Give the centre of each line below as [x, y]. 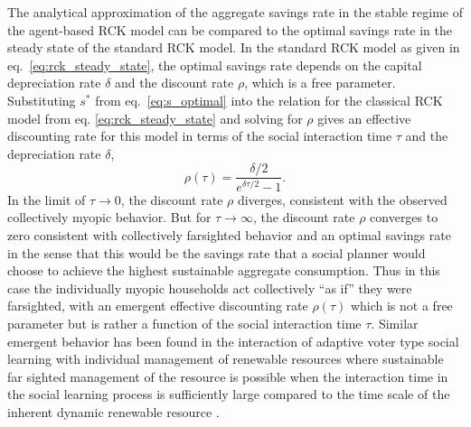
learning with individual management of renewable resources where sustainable [226, 359]
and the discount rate [174, 83]
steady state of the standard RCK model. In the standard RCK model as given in [234, 47]
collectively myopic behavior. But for [109, 217]
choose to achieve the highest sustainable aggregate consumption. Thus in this [224, 270]
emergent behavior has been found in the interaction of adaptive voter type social [233, 341]
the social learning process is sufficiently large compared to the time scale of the [229, 394]
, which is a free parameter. [320, 83]
